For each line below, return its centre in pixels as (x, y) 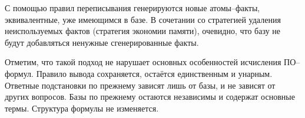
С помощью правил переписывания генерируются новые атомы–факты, (132, 8)
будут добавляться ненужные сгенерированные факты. (102, 42)
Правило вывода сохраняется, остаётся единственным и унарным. (154, 73)
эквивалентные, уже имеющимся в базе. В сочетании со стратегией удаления (143, 19)
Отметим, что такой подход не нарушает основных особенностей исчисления (143, 62)
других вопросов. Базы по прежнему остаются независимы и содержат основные (150, 97)
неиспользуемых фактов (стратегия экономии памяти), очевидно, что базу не (143, 31)
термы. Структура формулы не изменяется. (82, 108)
